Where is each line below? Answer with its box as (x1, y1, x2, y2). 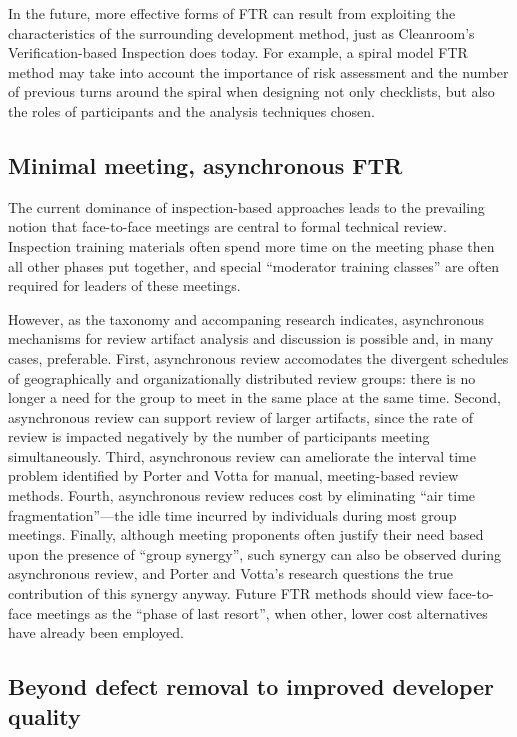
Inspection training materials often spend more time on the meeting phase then (8, 235, 495, 256)
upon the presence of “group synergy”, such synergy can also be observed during (8, 543, 502, 564)
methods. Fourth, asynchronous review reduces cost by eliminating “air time (8, 485, 476, 506)
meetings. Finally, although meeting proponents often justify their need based (8, 524, 484, 545)
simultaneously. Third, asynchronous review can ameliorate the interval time (8, 445, 476, 466)
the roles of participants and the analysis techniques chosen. (8, 100, 375, 121)
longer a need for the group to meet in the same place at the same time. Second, (8, 387, 501, 408)
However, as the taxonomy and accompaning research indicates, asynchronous (8, 308, 485, 329)
